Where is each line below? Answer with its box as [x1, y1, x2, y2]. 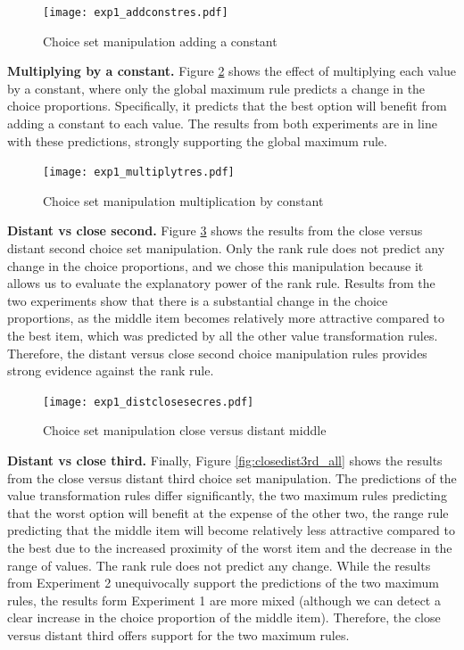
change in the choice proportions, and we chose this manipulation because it [7, 256, 424, 275]
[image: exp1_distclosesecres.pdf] [43, 395, 254, 408]
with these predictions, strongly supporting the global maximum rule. [7, 131, 387, 150]
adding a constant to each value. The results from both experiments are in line [7, 114, 437, 133]
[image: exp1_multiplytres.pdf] [43, 166, 235, 179]
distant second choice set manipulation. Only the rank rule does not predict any [7, 239, 445, 258]
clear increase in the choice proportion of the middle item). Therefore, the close [7, 608, 441, 627]
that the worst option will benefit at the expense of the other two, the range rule [7, 503, 449, 522]
